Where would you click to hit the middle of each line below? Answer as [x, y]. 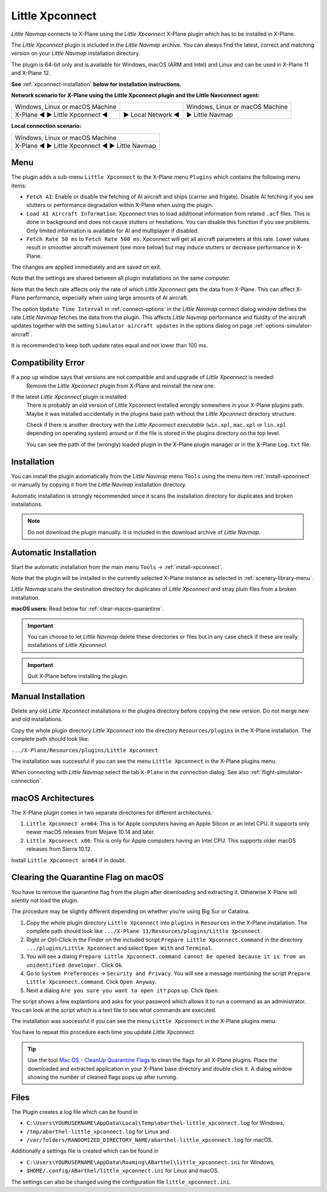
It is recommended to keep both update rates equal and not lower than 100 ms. [110, 346]
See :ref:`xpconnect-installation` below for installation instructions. [96, 84]
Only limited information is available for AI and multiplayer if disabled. [113, 231]
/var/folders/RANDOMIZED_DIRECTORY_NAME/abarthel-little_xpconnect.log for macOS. [150, 1140]
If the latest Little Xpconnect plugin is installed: [70, 397]
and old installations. [37, 719]
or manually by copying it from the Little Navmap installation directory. [99, 485]
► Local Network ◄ [151, 115]
